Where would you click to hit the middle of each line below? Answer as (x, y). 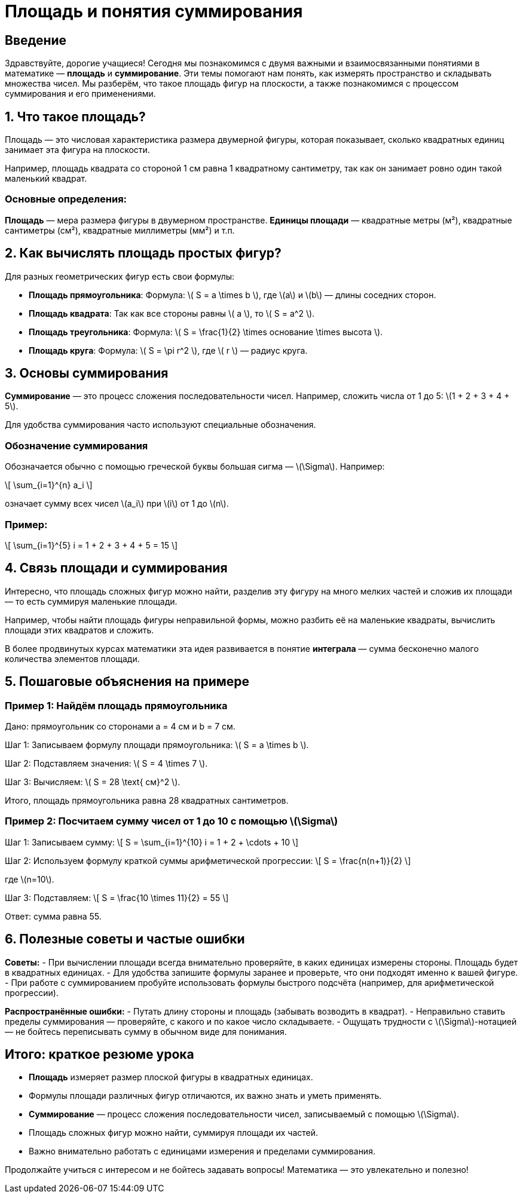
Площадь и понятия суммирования (154, 11)
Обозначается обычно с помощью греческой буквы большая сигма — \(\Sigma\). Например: (195, 467)
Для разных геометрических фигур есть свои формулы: (120, 276)
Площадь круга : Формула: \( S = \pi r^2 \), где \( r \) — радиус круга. (168, 350)
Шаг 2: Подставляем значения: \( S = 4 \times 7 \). (106, 764)
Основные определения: (66, 199)
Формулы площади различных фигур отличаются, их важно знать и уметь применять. (205, 1096)
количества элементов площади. (72, 658)
